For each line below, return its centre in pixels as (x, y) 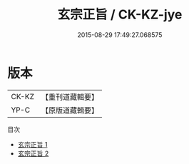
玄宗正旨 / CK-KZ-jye (120, 15)
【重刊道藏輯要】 (70, 97)
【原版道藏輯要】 (70, 110)
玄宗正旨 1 (32, 144)
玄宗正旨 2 (33, 153)
